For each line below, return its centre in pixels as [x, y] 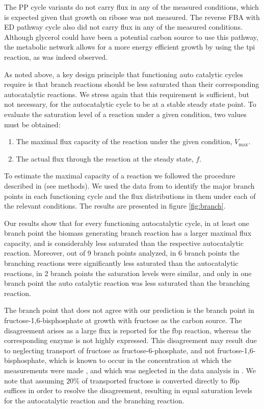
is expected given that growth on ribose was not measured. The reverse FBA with [132, 17]
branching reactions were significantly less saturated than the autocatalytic [121, 263]
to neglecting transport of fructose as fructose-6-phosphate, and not [110, 350]
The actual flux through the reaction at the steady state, [105, 158]
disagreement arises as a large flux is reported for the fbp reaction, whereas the [128, 330]
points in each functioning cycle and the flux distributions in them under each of [130, 196]
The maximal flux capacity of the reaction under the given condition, [124, 141]
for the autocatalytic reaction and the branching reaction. [94, 400]
